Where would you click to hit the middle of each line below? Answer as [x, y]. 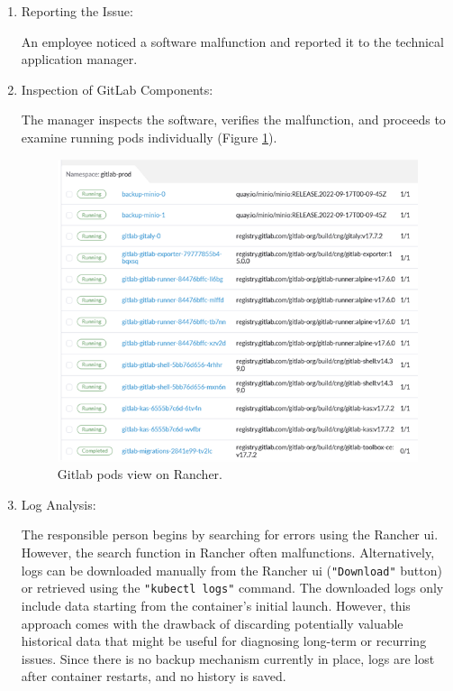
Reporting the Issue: [77, 11]
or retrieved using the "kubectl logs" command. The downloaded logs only [232, 588]
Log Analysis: [59, 504]
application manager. [79, 59]
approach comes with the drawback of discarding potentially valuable [212, 623]
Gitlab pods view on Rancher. [140, 474]
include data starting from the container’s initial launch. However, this [216, 605]
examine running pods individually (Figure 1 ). [149, 137]
